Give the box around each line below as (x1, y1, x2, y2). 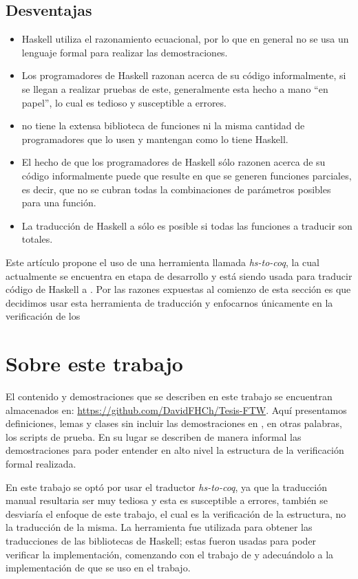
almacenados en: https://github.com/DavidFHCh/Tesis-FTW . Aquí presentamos (6, 402, 347, 417)
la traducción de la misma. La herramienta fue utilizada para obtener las (6, 520, 313, 534)
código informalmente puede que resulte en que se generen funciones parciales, (21, 168, 352, 182)
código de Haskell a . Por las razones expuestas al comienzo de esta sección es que (6, 282, 351, 296)
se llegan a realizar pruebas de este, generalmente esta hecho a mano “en (21, 81, 328, 96)
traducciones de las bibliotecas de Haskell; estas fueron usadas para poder (6, 533, 317, 547)
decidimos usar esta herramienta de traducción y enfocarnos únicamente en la (6, 295, 333, 309)
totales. (21, 232, 53, 246)
